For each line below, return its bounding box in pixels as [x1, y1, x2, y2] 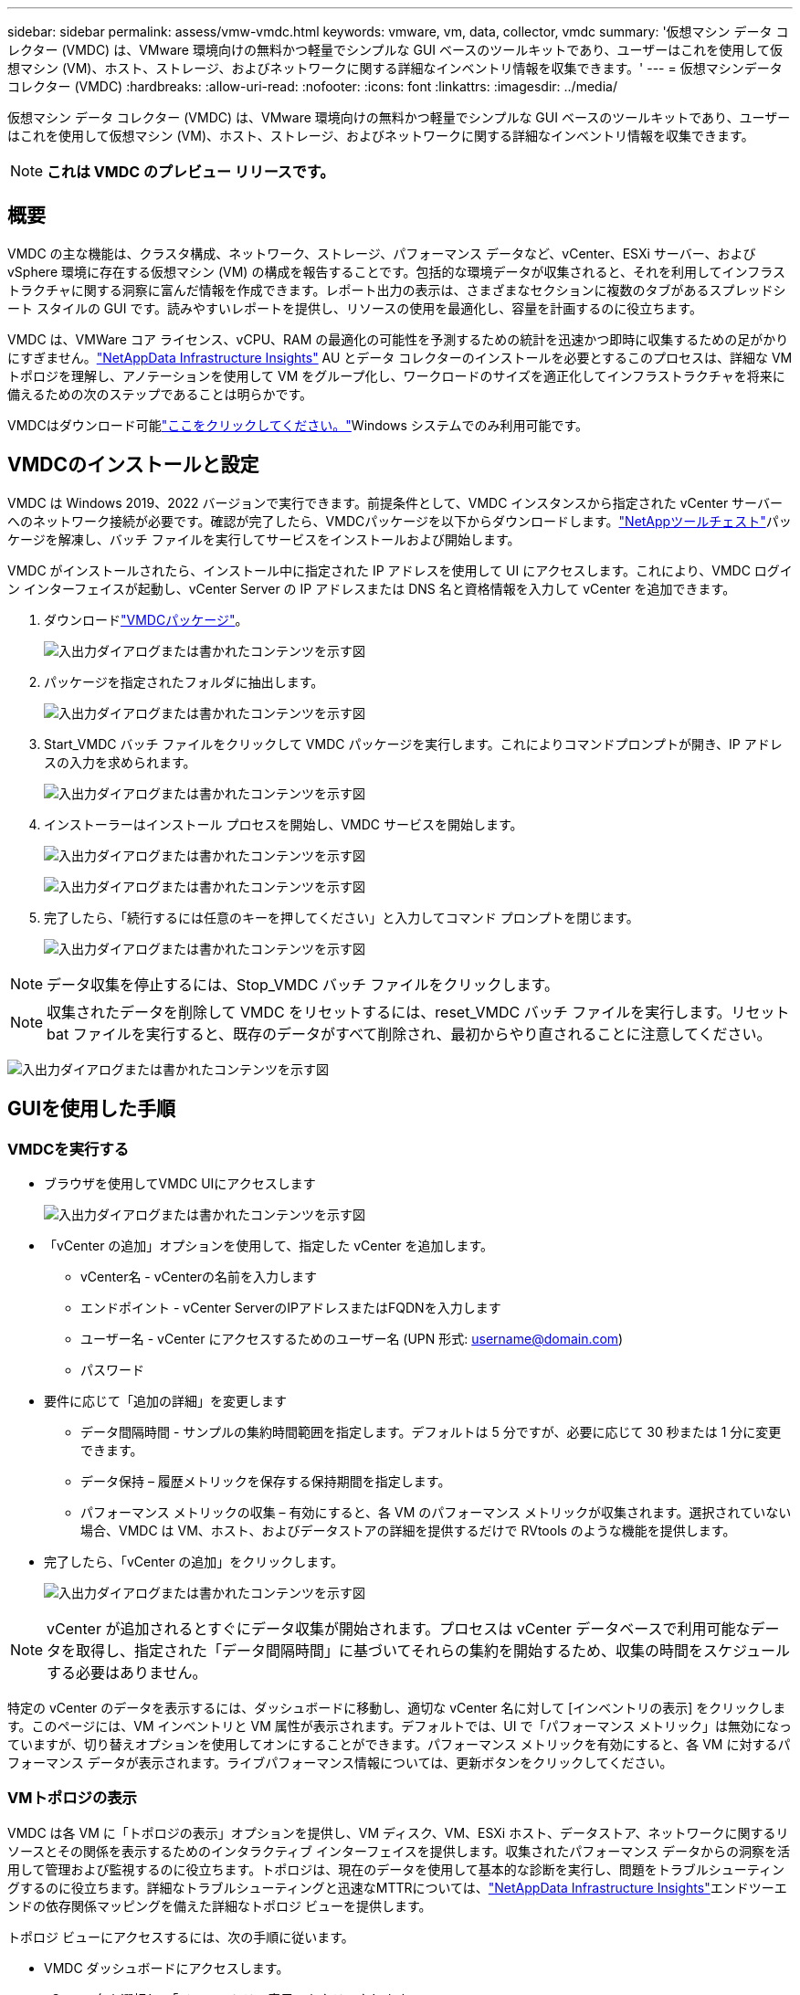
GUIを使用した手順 [7, 1097, 176, 1121]
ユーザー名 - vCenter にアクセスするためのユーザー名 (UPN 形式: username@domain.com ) [80, 1330, 624, 1346]
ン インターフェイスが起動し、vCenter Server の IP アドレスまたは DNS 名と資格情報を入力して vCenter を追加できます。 [7, 580, 736, 596]
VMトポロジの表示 [7, 1789, 137, 1808]
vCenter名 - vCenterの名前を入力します [80, 1268, 318, 1284]
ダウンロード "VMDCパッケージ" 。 [44, 611, 248, 628]
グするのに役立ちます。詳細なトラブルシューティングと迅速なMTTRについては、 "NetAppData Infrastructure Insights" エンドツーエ [7, 1879, 787, 1895]
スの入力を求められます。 [44, 754, 196, 770]
